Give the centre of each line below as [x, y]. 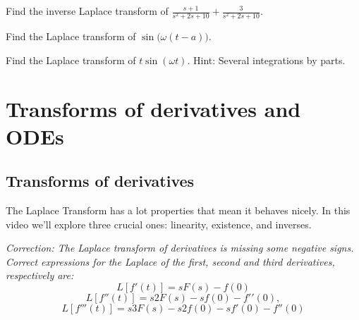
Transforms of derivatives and [153, 108]
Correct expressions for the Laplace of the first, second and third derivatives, [170, 261]
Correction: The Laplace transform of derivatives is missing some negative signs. [180, 248]
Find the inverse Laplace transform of [87, 11]
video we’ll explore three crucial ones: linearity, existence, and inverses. [159, 224]
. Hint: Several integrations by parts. [266, 60]
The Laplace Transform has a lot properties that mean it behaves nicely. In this [178, 210]
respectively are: [40, 275]
